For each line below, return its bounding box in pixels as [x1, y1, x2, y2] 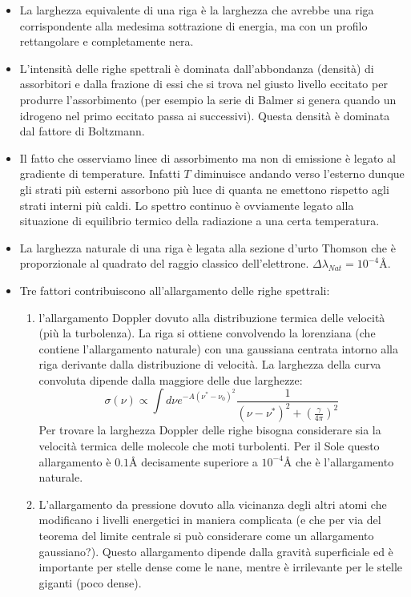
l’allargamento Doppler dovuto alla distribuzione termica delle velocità [38, 309, 385, 325]
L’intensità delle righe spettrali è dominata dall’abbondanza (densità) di [19, 59, 374, 76]
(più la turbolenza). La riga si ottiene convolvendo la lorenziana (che [38, 325, 376, 341]
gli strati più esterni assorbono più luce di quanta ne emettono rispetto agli [19, 180, 389, 197]
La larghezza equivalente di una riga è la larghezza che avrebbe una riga [19, 2, 374, 18]
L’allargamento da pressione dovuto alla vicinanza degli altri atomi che [38, 495, 387, 512]
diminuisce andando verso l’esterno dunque [194, 165, 405, 182]
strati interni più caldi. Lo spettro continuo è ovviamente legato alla [19, 196, 354, 213]
